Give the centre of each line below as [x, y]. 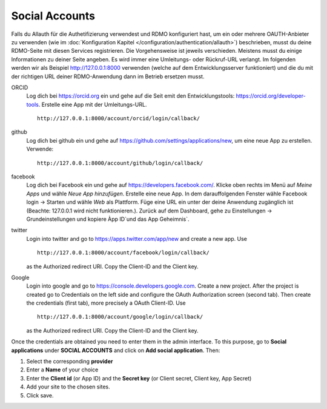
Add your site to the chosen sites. [68, 387]
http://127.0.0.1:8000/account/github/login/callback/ [120, 163]
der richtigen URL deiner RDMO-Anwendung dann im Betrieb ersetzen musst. [108, 76]
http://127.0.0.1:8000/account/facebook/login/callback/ [124, 253]
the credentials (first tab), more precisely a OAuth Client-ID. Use [106, 303]
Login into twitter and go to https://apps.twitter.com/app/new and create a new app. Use [137, 238]
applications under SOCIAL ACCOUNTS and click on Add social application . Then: [116, 350]
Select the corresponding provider [70, 362]
